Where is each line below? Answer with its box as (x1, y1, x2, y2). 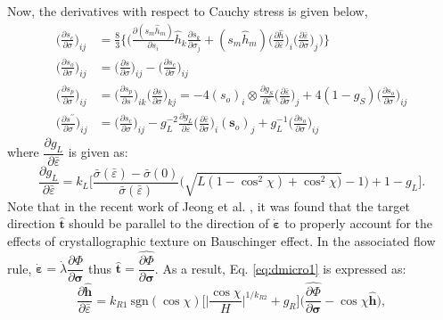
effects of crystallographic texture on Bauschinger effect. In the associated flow (7, 231, 436, 250)
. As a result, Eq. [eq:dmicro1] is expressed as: (154, 258, 406, 277)
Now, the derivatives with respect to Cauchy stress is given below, (7, 2, 368, 20)
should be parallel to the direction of (69, 214, 269, 233)
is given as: (68, 143, 128, 161)
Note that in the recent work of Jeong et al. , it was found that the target (7, 196, 410, 215)
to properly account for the (284, 214, 432, 233)
